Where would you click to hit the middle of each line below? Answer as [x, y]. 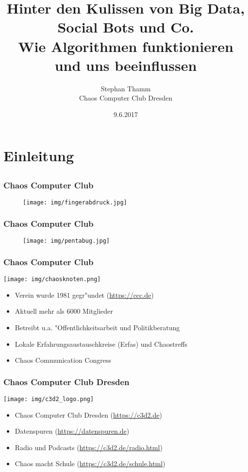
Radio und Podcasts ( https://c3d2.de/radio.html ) [89, 447]
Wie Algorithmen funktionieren [126, 46]
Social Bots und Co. [126, 27]
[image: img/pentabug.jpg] [66, 241]
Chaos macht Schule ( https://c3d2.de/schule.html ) [90, 464]
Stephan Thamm [126, 88]
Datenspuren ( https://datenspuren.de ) [72, 431]
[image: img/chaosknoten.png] [52, 279]
